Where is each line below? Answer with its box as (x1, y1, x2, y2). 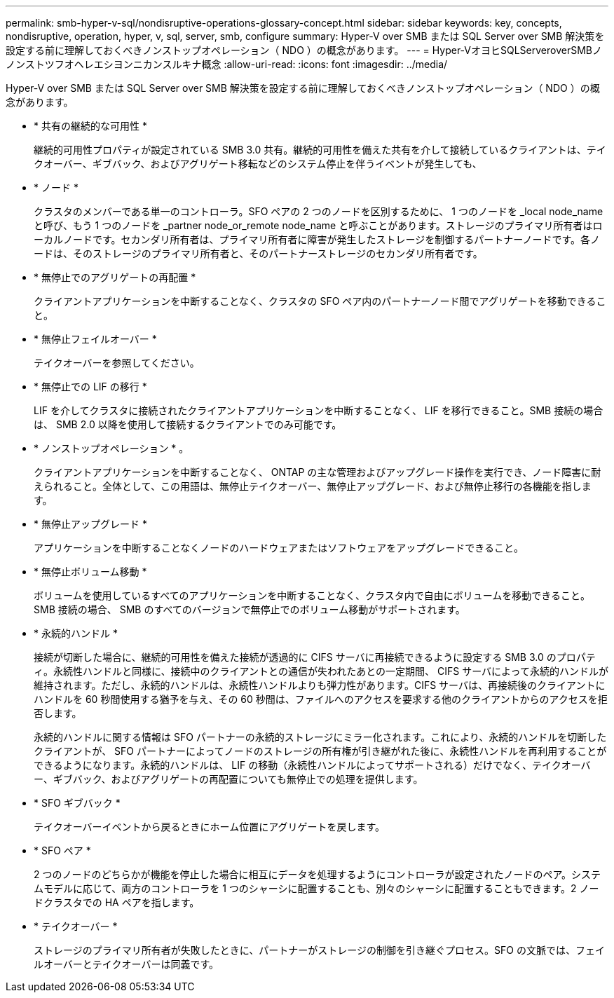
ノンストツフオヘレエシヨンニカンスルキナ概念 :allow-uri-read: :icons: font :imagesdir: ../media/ (6, 58, 448, 70)
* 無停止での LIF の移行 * (34, 381, 147, 392)
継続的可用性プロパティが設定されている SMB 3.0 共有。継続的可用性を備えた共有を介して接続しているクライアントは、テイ (34, 144, 606, 156)
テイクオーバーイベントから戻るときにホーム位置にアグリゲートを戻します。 (34, 821, 386, 833)
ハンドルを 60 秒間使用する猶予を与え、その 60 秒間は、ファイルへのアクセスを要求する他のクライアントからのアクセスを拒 (34, 693, 608, 705)
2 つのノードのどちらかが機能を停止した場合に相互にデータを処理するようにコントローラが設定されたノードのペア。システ (34, 868, 601, 880)
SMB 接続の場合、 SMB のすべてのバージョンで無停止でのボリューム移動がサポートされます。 (34, 603, 465, 615)
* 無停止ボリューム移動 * (34, 566, 147, 577)
